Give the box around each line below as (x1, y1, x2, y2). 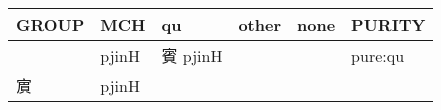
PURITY (351, 13, 426, 36)
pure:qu (351, 43, 405, 67)
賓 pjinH (161, 44, 223, 67)
